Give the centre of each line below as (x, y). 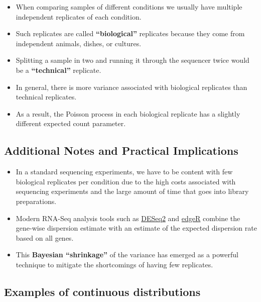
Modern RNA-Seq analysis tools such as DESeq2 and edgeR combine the (128, 218)
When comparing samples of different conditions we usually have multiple (129, 7)
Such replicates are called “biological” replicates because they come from (130, 33)
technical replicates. (46, 97)
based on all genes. (45, 237)
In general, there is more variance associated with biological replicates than (132, 87)
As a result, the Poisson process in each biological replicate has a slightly (128, 113)
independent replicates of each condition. (79, 16)
